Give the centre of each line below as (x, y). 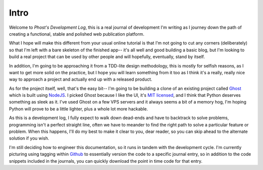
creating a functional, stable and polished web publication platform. (77, 34)
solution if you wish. (29, 138)
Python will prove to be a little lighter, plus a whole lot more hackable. (78, 109)
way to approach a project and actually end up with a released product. (81, 79)
